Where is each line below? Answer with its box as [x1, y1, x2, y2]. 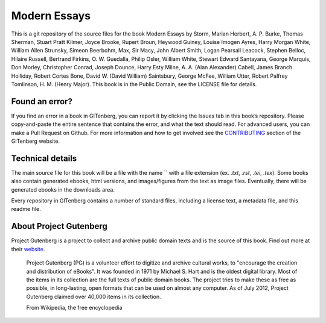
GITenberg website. [11, 137, 60, 145]
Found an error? [11, 96, 72, 107]
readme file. [11, 205, 42, 213]
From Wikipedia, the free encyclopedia [26, 304, 123, 312]
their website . [11, 245, 45, 252]
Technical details [11, 153, 77, 163]
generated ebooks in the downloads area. [11, 186, 115, 193]
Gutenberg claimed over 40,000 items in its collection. [26, 293, 161, 300]
